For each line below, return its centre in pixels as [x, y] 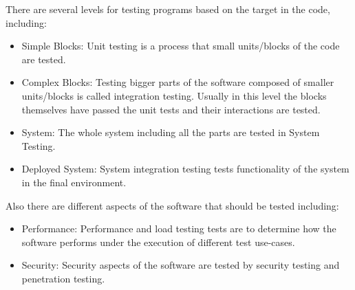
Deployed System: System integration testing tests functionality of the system [185, 169]
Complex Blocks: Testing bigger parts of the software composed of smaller [178, 82]
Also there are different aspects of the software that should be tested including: [172, 205]
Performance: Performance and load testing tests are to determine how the [179, 228]
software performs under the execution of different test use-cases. [158, 242]
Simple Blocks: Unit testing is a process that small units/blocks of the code [181, 46]
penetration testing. [63, 278]
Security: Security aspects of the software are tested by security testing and [181, 265]
